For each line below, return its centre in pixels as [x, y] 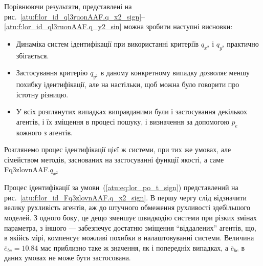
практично [243, 43]
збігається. [32, 55]
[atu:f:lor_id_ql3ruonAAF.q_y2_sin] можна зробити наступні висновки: [118, 26]
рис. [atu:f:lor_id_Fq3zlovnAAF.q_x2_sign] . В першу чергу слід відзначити [126, 197]
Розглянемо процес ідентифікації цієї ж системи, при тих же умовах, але [118, 149]
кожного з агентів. [44, 132]
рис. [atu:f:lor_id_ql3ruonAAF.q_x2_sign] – [75, 16]
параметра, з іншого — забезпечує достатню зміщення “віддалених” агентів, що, [130, 227]
